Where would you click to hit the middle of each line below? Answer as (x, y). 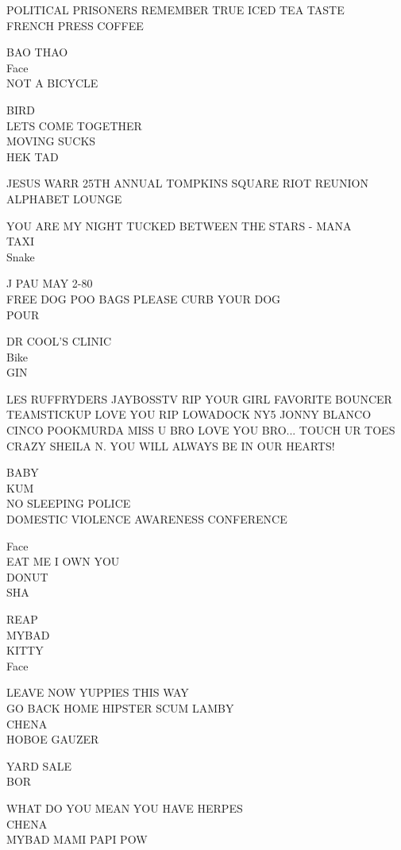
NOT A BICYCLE (52, 83)
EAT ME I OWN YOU (63, 561)
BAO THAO (37, 52)
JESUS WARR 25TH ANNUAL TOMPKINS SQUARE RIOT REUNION (187, 183)
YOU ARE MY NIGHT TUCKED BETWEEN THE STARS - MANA (179, 225)
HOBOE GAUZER (53, 739)
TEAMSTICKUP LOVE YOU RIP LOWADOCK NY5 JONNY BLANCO (189, 414)
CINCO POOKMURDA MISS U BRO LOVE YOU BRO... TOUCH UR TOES (201, 430)
